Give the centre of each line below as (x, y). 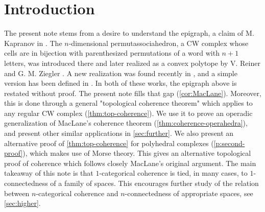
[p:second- (229, 143)
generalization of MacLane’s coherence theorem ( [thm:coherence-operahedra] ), (126, 123)
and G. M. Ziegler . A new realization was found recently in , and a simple (121, 73)
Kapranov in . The (33, 43)
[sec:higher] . (22, 203)
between (17, 193)
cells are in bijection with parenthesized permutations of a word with (112, 53)
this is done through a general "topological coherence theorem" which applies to (128, 103)
